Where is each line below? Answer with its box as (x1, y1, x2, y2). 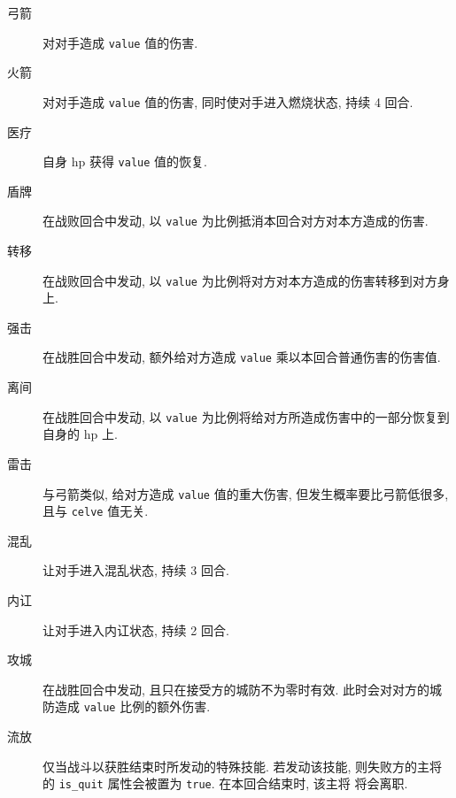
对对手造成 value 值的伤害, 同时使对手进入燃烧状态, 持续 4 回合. (43, 92, 413, 111)
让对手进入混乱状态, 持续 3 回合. (43, 561, 229, 579)
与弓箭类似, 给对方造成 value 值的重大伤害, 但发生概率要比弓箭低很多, (43, 484, 449, 503)
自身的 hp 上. (43, 425, 118, 443)
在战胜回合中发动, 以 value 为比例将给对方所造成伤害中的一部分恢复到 (43, 407, 450, 426)
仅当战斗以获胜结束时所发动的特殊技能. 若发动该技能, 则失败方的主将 (43, 756, 443, 775)
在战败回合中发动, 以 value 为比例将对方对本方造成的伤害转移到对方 (43, 271, 437, 289)
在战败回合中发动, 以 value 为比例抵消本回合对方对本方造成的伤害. (43, 211, 429, 230)
